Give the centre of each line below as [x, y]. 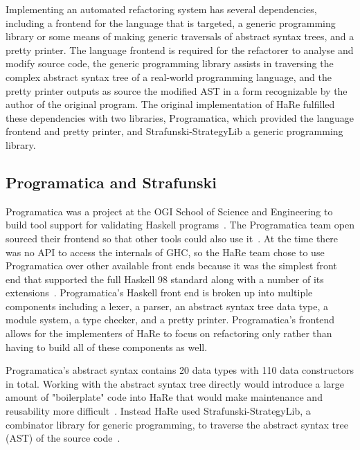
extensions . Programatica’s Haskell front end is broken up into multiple [159, 292]
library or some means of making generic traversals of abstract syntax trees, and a [180, 36]
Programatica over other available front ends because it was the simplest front [171, 265]
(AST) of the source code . [63, 438]
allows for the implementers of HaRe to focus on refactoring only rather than [169, 333]
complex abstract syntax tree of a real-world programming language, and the [169, 76]
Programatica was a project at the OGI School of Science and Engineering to [169, 211]
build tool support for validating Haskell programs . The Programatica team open [180, 225]
